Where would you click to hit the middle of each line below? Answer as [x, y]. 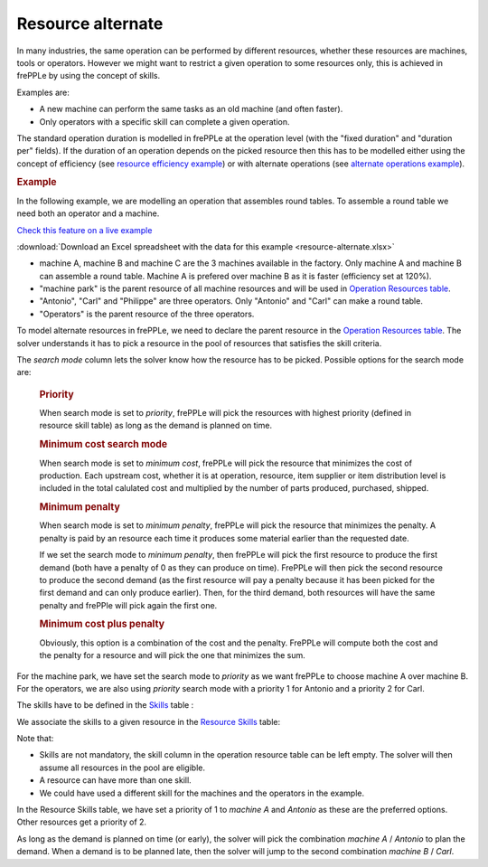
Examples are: [43, 92]
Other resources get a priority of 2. [82, 822]
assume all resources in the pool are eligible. [122, 768]
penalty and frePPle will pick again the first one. [128, 605]
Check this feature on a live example [84, 230]
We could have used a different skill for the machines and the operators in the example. [202, 793]
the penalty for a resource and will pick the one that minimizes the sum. [173, 655]
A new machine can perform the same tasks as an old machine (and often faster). [191, 109]
